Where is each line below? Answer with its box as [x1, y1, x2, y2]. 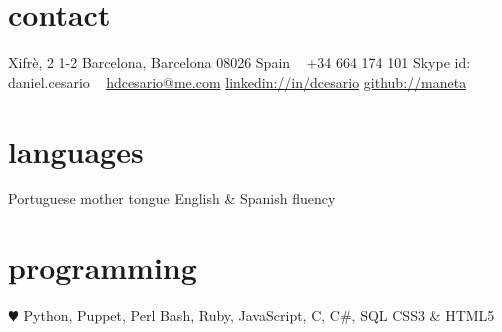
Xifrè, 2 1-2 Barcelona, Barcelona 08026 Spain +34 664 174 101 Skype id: [8, 52, 471, 73]
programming [8, 247, 197, 288]
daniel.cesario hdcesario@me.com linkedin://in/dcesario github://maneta [8, 71, 467, 92]
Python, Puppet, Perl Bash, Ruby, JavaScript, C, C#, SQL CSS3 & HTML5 [23, 305, 495, 326]
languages [8, 130, 144, 171]
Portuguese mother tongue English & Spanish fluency [8, 188, 336, 209]
